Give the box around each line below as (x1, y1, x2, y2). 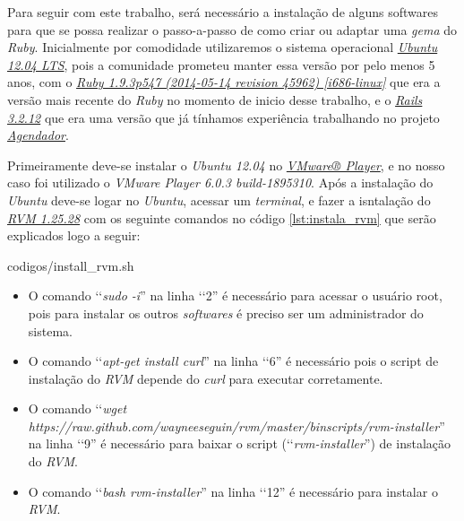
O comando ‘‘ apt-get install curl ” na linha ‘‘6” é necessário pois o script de (28, 352, 439, 370)
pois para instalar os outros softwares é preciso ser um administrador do (28, 303, 424, 322)
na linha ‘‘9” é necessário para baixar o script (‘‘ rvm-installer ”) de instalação (28, 434, 451, 453)
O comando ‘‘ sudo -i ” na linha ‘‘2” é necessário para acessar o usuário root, (28, 286, 443, 305)
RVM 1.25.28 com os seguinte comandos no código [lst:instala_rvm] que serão (7, 208, 436, 227)
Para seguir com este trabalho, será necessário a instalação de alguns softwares (7, 3, 438, 21)
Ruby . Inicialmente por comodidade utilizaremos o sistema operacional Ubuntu (7, 38, 438, 56)
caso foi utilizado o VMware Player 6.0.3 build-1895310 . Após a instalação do (7, 173, 434, 192)
